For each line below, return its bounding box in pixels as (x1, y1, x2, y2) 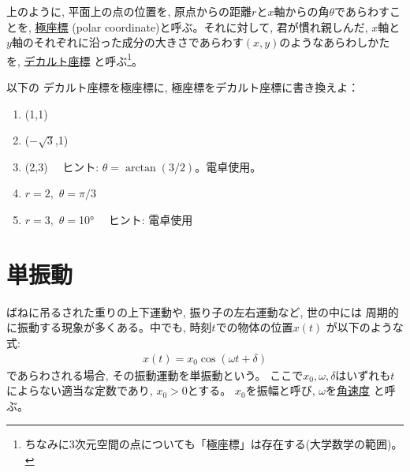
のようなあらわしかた (279, 34, 390, 51)
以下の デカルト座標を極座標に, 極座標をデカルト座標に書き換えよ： (6, 79, 360, 96)
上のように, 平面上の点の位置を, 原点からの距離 (6, 3, 252, 19)
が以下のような (326, 319, 404, 335)
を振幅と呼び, (245, 382, 315, 399)
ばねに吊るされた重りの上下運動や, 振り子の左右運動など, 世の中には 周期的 (6, 303, 399, 320)
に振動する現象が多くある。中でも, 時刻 (6, 319, 212, 335)
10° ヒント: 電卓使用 (78, 212, 193, 227)
